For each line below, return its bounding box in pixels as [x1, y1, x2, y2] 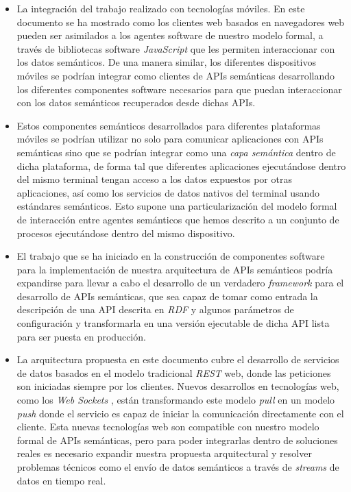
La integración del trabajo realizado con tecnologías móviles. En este [16, 1, 305, 15]
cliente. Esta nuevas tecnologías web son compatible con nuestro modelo [16, 419, 319, 434]
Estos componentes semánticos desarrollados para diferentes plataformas [16, 118, 321, 132]
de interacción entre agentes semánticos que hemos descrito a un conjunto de [16, 212, 339, 226]
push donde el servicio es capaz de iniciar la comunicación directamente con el [16, 406, 344, 420]
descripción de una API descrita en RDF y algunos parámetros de [16, 302, 294, 317]
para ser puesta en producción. [16, 329, 146, 343]
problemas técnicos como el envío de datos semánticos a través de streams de [16, 460, 339, 473]
